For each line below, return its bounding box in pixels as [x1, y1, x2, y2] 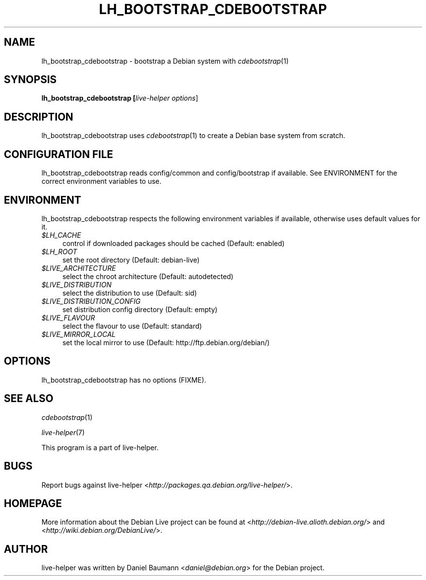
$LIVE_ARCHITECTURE [41, 264, 116, 272]
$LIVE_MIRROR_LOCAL [41, 330, 116, 338]
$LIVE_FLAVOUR [41, 313, 95, 322]
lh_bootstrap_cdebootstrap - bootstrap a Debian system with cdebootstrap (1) [41, 56, 289, 65]
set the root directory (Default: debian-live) [62, 255, 200, 264]
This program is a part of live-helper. [41, 443, 159, 452]
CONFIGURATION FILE [4, 148, 113, 160]
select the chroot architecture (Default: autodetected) [62, 272, 233, 281]
